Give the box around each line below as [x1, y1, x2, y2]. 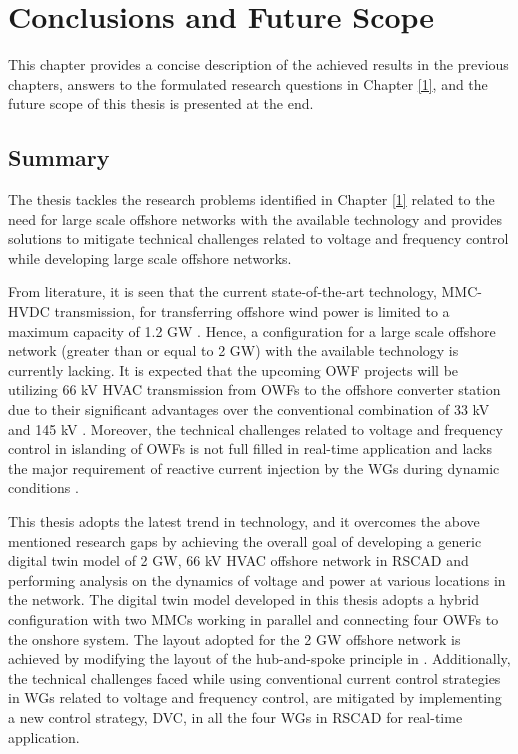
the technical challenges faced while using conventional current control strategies [8, 667, 501, 688]
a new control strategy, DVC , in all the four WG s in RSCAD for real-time [8, 706, 463, 727]
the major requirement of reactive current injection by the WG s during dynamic [8, 457, 500, 478]
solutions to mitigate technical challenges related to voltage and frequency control [8, 228, 509, 249]
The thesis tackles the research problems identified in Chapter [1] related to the [8, 189, 495, 210]
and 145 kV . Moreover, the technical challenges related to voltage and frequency [8, 418, 503, 439]
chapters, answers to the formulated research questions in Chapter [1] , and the [8, 73, 488, 94]
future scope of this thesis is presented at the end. [8, 93, 314, 114]
